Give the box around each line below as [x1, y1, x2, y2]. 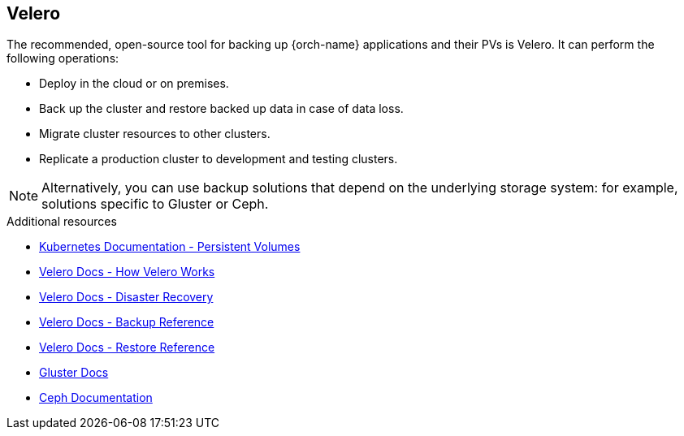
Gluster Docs [39, 365, 109, 380]
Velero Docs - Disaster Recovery [39, 290, 214, 304]
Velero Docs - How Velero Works [39, 265, 215, 279]
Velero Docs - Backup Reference [39, 315, 214, 330]
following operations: [6, 51, 119, 66]
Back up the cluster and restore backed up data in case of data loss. [39, 101, 404, 116]
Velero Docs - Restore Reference [39, 340, 215, 355]
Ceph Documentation [39, 391, 153, 405]
